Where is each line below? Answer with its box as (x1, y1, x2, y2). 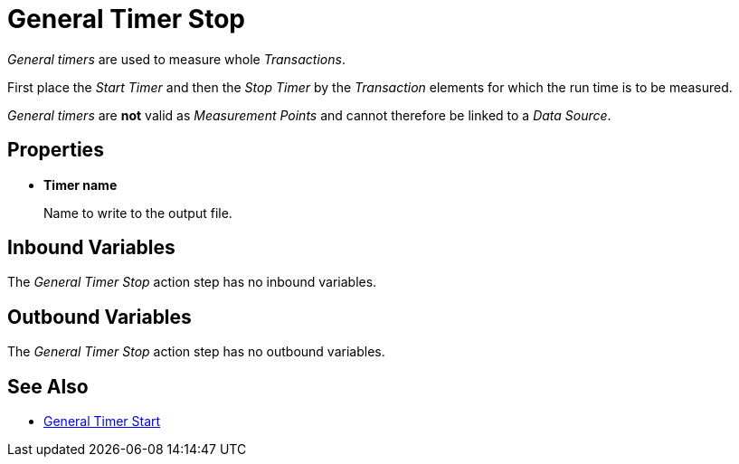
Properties (7, 138, 104, 162)
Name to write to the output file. (43, 204, 232, 221)
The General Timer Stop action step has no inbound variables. (7, 274, 377, 290)
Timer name (43, 176, 118, 193)
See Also (7, 374, 89, 398)
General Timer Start (43, 413, 161, 430)
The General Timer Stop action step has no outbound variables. (7, 344, 385, 360)
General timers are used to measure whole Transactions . (7, 51, 346, 67)
